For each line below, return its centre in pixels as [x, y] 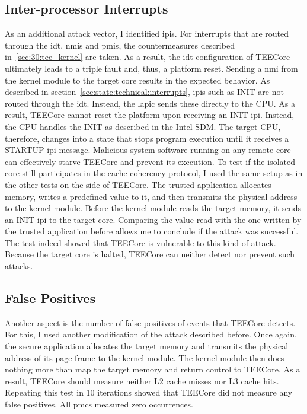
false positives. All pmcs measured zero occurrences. [99, 404]
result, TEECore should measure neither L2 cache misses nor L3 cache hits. [142, 380]
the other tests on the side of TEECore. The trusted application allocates [138, 184]
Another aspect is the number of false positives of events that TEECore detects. [150, 322]
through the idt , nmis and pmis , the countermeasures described [120, 45]
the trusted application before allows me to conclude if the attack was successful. [152, 231]
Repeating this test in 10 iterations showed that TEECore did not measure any [149, 392]
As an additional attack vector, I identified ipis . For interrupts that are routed [147, 34]
